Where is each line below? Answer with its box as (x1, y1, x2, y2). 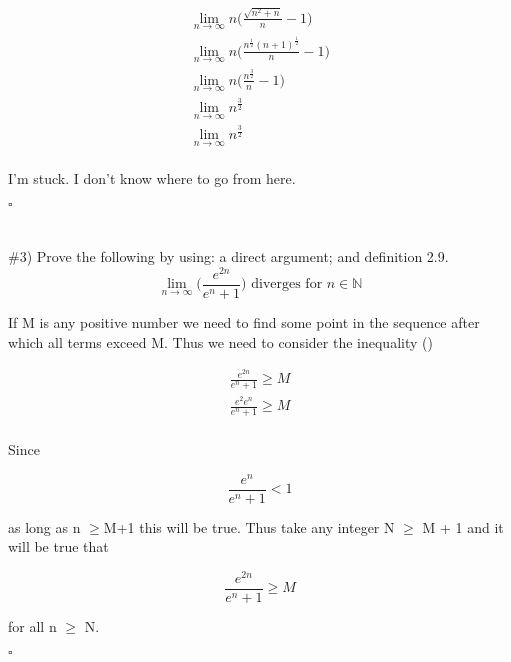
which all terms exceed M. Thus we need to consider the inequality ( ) (8, 331, 433, 352)
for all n (8, 616, 57, 637)
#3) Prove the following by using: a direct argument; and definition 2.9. (8, 246, 449, 267)
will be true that (8, 536, 109, 557)
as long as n (8, 516, 81, 537)
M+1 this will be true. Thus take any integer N (103, 516, 395, 537)
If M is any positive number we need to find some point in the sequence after (8, 311, 480, 332)
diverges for (251, 277, 323, 292)
